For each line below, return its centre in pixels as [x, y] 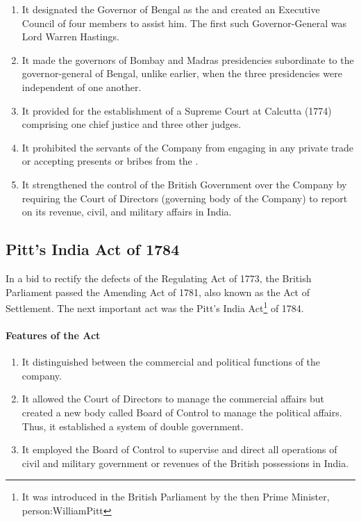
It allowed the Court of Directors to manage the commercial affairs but [173, 399]
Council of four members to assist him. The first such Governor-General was [184, 23]
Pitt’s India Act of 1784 [93, 249]
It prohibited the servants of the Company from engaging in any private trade [187, 147]
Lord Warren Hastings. [70, 36]
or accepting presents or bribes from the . [110, 161]
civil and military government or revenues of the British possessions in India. [185, 463]
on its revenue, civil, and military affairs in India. [127, 212]
